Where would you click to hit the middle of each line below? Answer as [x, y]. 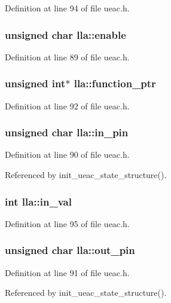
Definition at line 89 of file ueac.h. [67, 56]
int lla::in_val [38, 201]
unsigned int [35, 83]
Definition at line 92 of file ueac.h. [67, 105]
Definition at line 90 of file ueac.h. [67, 154]
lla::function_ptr [115, 83]
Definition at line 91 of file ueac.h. [67, 272]
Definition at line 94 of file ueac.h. [67, 8]
